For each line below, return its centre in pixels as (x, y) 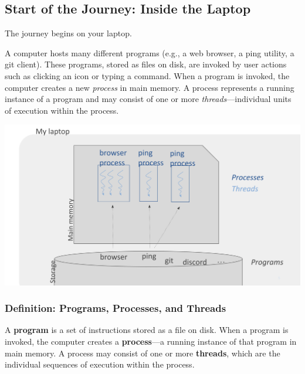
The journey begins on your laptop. (68, 33)
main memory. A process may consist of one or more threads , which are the (143, 353)
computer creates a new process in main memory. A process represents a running (150, 87)
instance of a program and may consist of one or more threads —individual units (148, 99)
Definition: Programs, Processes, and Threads (116, 308)
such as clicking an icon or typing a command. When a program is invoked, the (147, 75)
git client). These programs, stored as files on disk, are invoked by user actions (146, 64)
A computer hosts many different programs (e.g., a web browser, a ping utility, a (150, 52)
